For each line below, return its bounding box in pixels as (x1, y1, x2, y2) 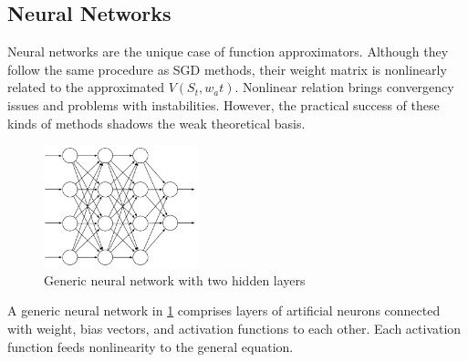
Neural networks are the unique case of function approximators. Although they (7, 42, 449, 61)
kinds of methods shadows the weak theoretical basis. (7, 113, 306, 132)
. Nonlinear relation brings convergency (234, 78, 454, 97)
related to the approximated (7, 78, 164, 97)
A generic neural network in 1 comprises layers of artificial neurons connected (7, 301, 441, 320)
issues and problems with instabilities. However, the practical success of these (7, 95, 440, 114)
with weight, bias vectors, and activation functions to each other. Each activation (7, 318, 462, 337)
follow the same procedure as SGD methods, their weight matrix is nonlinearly (7, 59, 447, 78)
